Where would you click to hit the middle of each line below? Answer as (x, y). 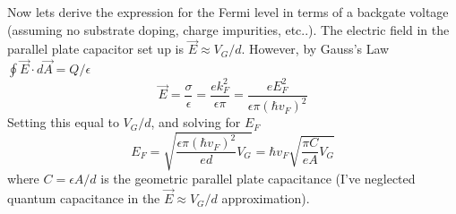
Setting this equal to (63, 122)
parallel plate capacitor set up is (96, 49)
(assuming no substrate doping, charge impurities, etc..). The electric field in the (228, 29)
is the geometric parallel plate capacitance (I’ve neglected (258, 179)
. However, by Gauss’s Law (315, 49)
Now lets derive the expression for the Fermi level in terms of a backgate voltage (228, 12)
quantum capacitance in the (84, 198)
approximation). (266, 198)
